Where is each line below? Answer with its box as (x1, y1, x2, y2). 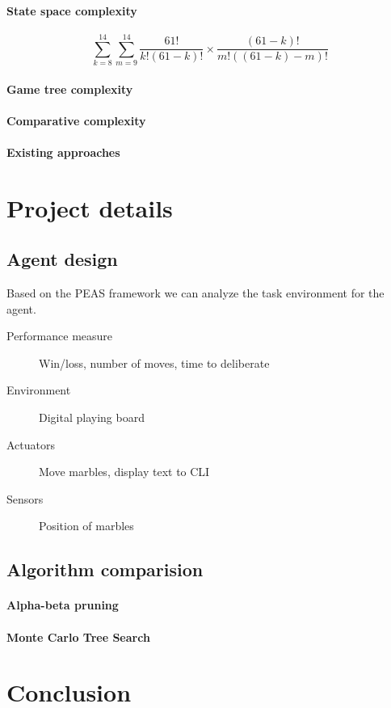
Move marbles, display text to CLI (39, 463, 210, 480)
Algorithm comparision (6, 557, 204, 582)
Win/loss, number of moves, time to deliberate (39, 354, 270, 371)
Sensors (6, 490, 44, 507)
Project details (6, 191, 173, 224)
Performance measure (6, 327, 113, 344)
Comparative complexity (6, 112, 146, 129)
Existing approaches (6, 143, 120, 160)
